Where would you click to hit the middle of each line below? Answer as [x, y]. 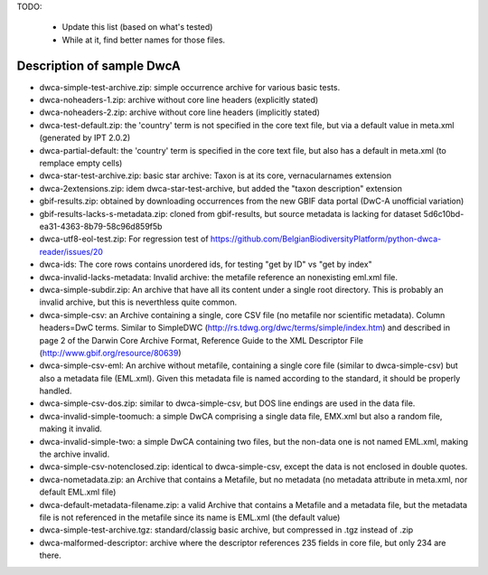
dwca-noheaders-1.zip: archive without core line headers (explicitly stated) [179, 100]
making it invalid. [71, 429]
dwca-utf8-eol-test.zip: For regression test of [124, 239]
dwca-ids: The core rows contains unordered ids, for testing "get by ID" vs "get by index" [206, 264]
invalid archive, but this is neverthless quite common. [138, 302]
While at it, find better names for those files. [144, 40]
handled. [56, 391]
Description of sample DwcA [99, 66]
